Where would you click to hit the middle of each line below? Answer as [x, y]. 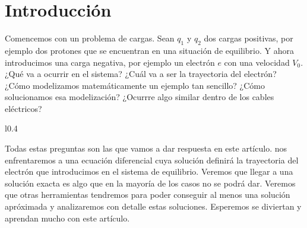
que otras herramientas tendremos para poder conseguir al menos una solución [148, 195]
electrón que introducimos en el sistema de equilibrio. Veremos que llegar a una [149, 171]
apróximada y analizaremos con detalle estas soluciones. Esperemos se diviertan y [153, 206]
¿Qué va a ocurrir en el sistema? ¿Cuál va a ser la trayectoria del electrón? [141, 74]
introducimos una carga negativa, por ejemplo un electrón [110, 62]
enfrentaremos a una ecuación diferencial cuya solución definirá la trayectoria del [152, 160]
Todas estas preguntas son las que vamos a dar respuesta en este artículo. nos [146, 148]
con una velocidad [257, 62]
